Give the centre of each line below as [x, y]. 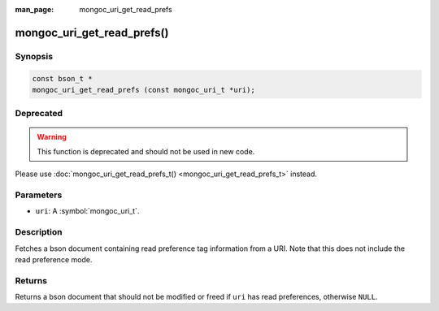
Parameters [39, 195]
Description [39, 232]
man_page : [35, 9]
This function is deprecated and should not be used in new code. [146, 151]
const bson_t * [62, 78]
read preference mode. [54, 259]
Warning [52, 136]
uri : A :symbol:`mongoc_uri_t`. [87, 211]
